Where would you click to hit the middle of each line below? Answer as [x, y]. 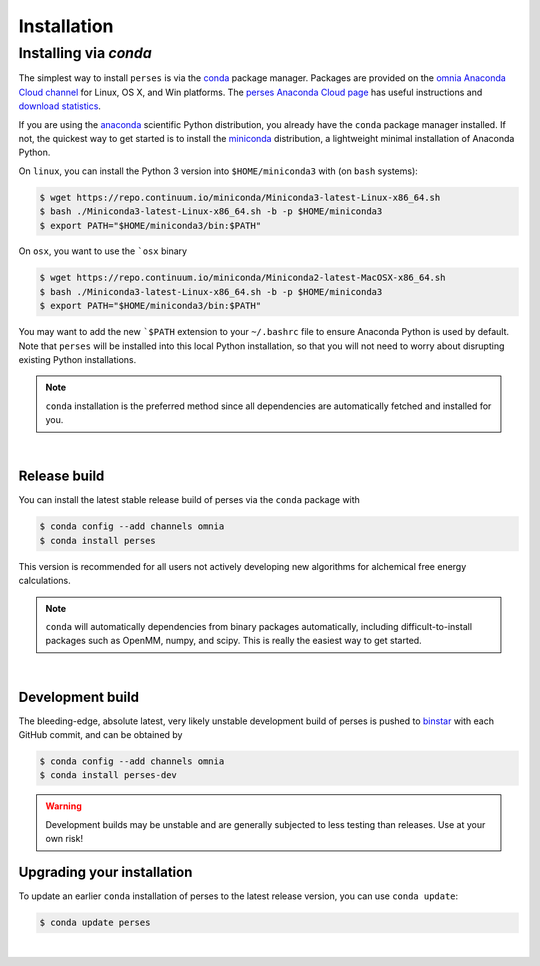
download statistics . [60, 106]
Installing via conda [85, 53]
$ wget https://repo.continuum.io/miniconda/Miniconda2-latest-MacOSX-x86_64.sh [242, 278]
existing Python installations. [77, 360]
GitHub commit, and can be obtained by [100, 735]
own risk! [64, 839]
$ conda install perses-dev [108, 775]
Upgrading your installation [105, 872]
